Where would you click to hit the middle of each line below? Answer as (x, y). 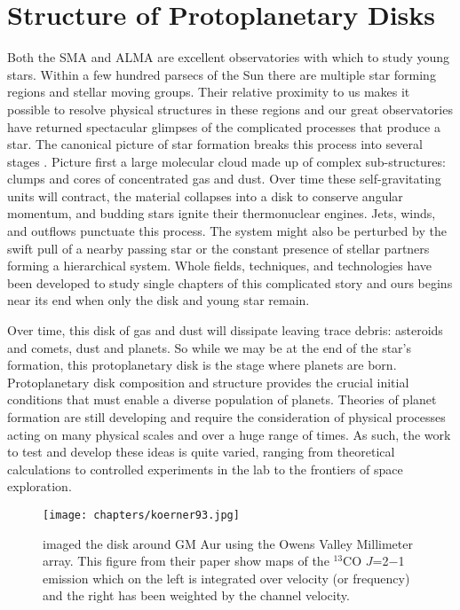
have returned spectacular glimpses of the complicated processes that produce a (224, 126)
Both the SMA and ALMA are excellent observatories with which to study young (229, 57)
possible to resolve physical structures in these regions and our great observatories (230, 109)
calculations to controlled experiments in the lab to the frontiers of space (205, 469)
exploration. (40, 486)
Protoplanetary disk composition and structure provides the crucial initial (208, 382)
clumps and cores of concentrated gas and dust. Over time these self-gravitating (224, 179)
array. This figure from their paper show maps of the (186, 561)
